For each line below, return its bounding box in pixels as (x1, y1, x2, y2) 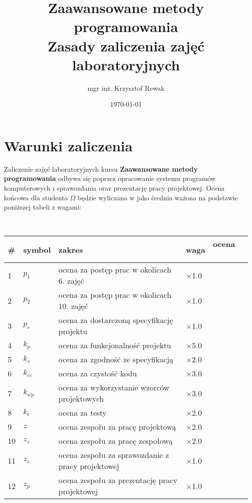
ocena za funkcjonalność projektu (58, 340, 172, 351)
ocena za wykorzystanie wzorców (58, 382, 170, 393)
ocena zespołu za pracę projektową (58, 421, 176, 433)
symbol (23, 243, 51, 255)
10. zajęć (58, 300, 88, 312)
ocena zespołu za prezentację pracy (58, 474, 177, 486)
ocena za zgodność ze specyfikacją (58, 354, 173, 365)
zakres (58, 243, 83, 255)
